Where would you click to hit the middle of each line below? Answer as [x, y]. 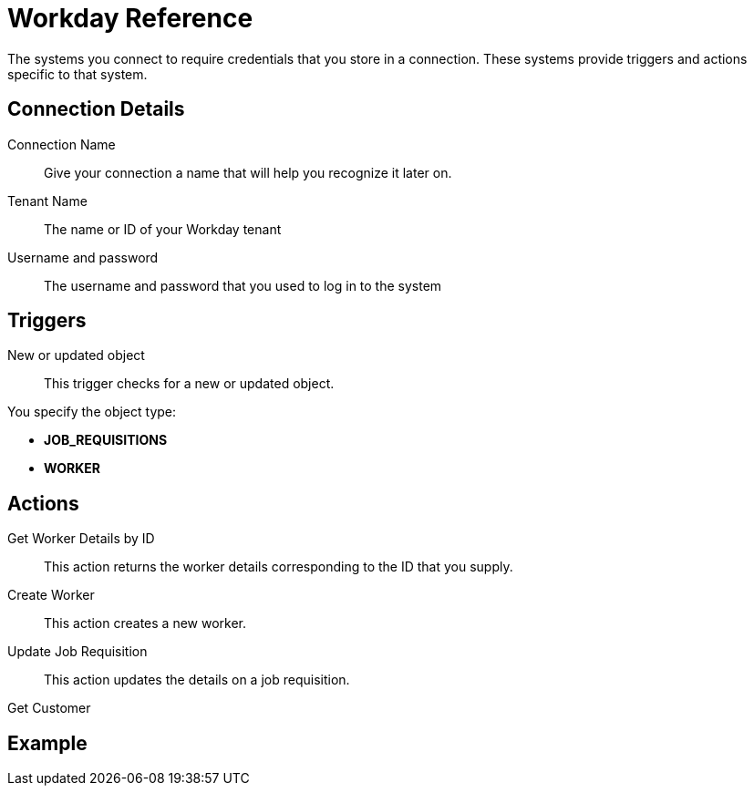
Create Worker [51, 595]
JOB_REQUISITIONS [106, 440]
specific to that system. [77, 74]
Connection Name [62, 144]
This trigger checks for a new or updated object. [189, 384]
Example [47, 743]
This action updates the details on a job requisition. [197, 680]
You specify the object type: [92, 412]
